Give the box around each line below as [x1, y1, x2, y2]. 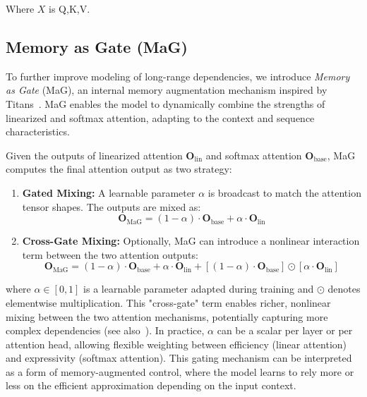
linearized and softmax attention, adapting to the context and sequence [6, 110, 315, 125]
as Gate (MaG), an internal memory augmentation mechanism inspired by [6, 83, 327, 97]
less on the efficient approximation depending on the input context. [6, 378, 296, 393]
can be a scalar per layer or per [217, 323, 353, 338]
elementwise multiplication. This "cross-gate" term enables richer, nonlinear [6, 295, 331, 310]
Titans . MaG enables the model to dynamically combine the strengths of [6, 96, 325, 111]
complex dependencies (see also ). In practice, [6, 323, 205, 338]
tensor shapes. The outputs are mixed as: [22, 199, 201, 214]
